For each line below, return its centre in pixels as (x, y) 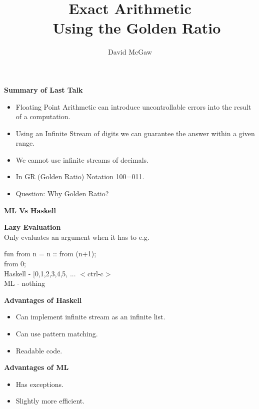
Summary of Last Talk (43, 89)
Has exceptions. (39, 384)
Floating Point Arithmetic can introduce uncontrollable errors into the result (133, 106)
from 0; (15, 264)
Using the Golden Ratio (137, 28)
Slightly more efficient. (50, 401)
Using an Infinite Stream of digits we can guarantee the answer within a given (135, 133)
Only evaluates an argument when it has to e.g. (77, 237)
